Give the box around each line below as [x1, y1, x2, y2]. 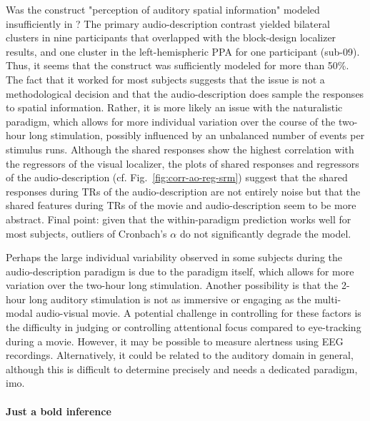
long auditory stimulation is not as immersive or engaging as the [29, 291, 311, 306]
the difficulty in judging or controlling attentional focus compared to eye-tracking [6, 320, 361, 335]
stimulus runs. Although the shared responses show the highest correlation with [6, 141, 354, 156]
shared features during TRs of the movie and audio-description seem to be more [6, 198, 356, 213]
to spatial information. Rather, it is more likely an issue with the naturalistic [6, 100, 343, 115]
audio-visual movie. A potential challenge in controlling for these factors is [36, 305, 361, 320]
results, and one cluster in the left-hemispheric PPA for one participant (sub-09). [6, 44, 360, 59]
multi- [314, 291, 341, 306]
